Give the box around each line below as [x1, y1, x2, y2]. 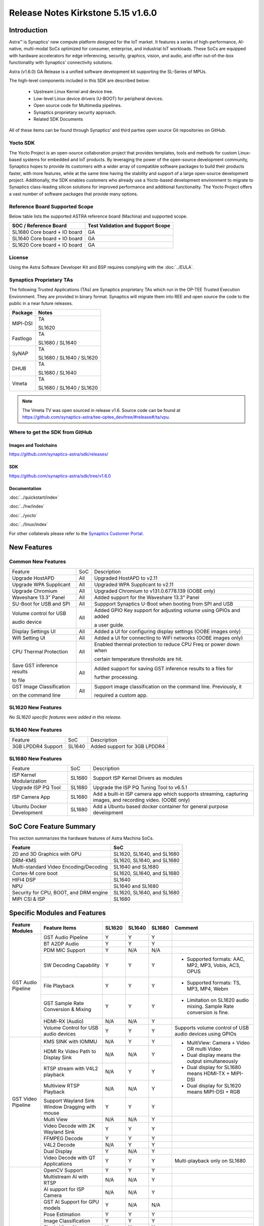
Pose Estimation [43, 1211, 81, 1218]
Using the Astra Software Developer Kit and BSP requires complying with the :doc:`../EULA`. [9, 264, 194, 270]
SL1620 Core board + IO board [12, 242, 83, 249]
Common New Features [9, 558, 66, 565]
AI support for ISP [43, 1186, 85, 1193]
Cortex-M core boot [12, 870, 58, 877]
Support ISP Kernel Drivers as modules [93, 775, 183, 782]
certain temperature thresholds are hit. [94, 655, 183, 662]
